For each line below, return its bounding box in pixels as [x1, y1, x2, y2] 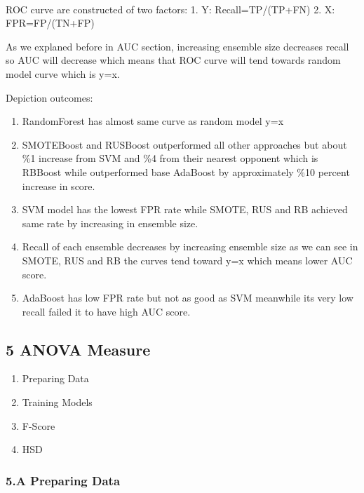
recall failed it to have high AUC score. [22, 304, 191, 318]
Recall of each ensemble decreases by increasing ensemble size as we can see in [22, 239, 358, 254]
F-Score [22, 418, 55, 433]
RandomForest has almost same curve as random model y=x [22, 114, 284, 128]
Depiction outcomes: [6, 90, 93, 104]
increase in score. [22, 178, 95, 193]
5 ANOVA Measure [6, 338, 151, 360]
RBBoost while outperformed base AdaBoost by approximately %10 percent [22, 164, 350, 179]
